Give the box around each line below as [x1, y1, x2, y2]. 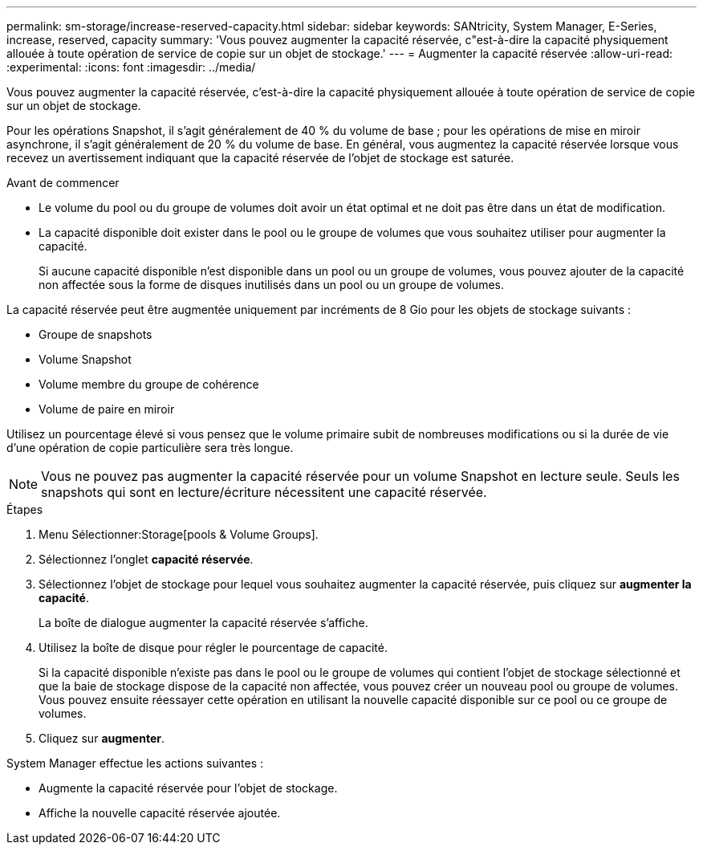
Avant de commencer [6, 176, 120, 189]
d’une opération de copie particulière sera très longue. [6, 441, 294, 454]
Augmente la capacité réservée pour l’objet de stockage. [39, 781, 338, 795]
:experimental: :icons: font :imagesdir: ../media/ [6, 60, 256, 74]
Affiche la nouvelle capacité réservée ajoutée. [39, 806, 281, 820]
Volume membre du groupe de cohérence [39, 377, 259, 391]
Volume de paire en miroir [39, 402, 175, 416]
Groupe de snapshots [39, 328, 152, 341]
